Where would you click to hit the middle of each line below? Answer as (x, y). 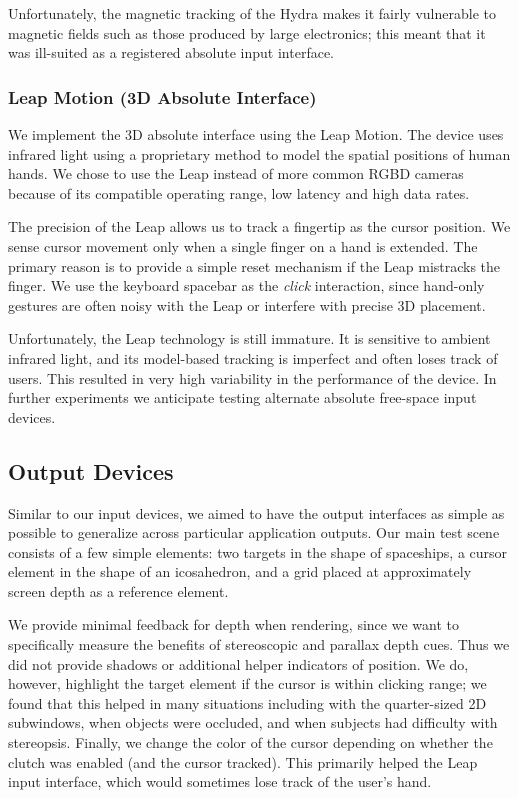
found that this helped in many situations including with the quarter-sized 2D (247, 702)
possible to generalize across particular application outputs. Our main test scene (254, 532)
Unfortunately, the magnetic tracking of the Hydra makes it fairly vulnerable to (252, 13)
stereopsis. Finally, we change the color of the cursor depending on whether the (250, 742)
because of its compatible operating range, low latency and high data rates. (239, 192)
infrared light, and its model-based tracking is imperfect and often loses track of (253, 357)
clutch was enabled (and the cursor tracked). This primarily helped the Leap (243, 761)
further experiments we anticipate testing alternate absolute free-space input (242, 397)
